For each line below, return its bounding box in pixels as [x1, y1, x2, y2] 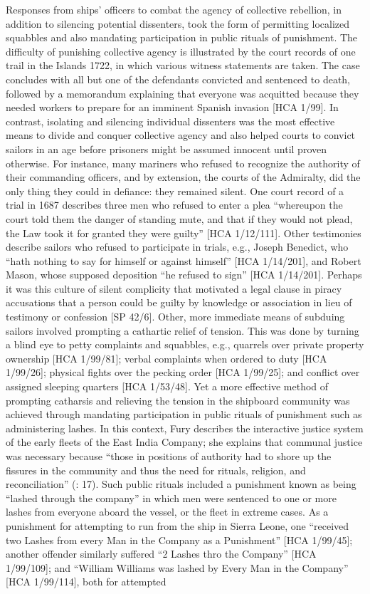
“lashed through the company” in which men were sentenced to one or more [6, 490, 337, 505]
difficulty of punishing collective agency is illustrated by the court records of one [6, 43, 356, 58]
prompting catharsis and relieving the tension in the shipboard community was [6, 392, 350, 407]
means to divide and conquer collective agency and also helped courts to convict [6, 127, 356, 142]
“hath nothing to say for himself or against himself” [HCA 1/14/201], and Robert [6, 253, 361, 268]
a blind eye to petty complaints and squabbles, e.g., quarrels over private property [6, 337, 364, 352]
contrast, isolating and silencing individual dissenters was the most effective [6, 113, 335, 128]
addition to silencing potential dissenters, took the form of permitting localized [6, 16, 350, 31]
